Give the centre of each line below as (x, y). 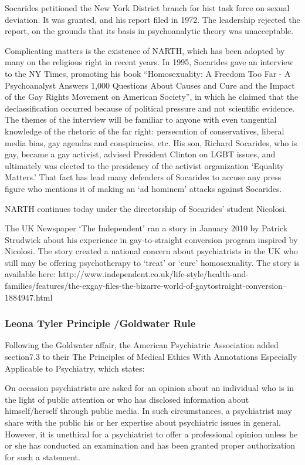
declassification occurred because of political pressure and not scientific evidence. (150, 108)
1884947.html (29, 297)
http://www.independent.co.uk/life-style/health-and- (153, 274)
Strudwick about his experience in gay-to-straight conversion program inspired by (151, 239)
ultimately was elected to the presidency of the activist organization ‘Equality (145, 165)
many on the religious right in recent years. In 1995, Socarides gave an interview (149, 62)
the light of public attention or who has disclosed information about (127, 399)
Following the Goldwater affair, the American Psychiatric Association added (142, 345)
